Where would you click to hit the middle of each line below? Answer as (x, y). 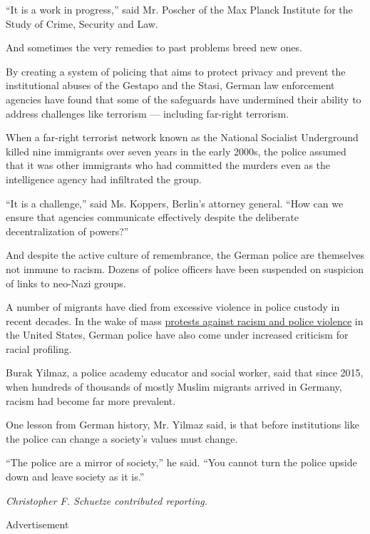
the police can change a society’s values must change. (122, 438)
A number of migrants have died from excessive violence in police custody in (173, 307)
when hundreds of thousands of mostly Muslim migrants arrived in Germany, (174, 387)
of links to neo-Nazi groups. (66, 283)
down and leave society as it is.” (75, 477)
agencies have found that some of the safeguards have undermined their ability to (184, 99)
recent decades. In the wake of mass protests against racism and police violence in (185, 320)
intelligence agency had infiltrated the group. (104, 179)
